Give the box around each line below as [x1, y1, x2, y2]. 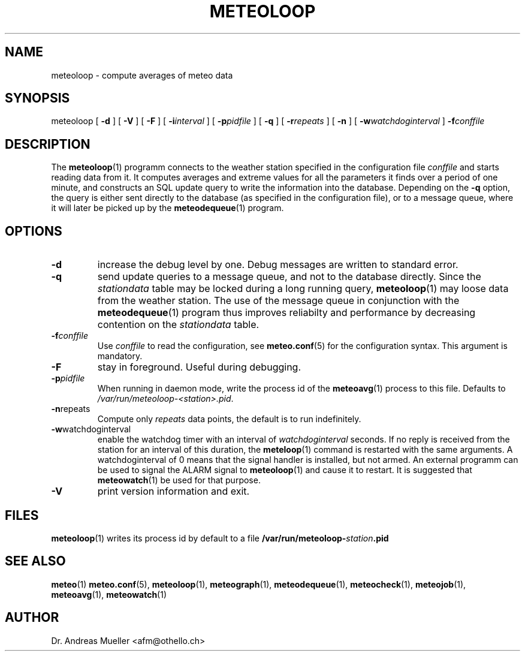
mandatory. [97, 351, 143, 362]
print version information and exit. [97, 485, 250, 498]
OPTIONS [5, 223, 62, 239]
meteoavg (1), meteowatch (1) [51, 589, 167, 600]
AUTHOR [5, 610, 59, 625]
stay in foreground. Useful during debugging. [97, 361, 301, 374]
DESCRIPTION [5, 136, 90, 152]
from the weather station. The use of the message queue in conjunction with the [97, 294, 460, 307]
